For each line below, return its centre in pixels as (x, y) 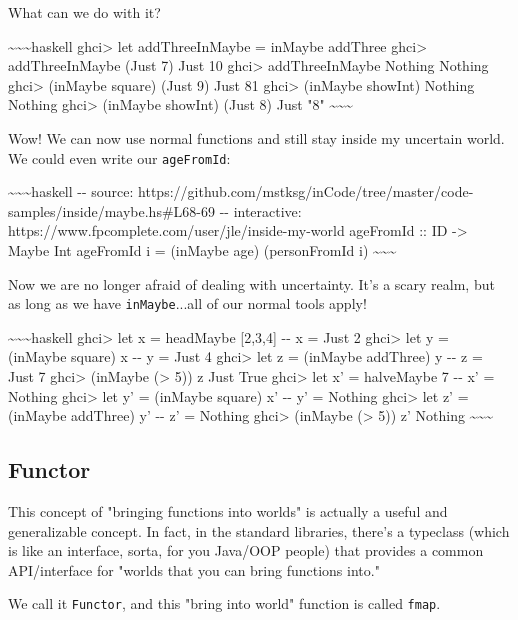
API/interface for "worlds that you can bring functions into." (194, 569)
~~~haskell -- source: (71, 191)
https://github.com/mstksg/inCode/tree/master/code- (306, 191)
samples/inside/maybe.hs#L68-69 (111, 210)
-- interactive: (260, 210)
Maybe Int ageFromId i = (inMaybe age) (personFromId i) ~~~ (202, 250)
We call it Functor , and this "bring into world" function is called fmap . (224, 603)
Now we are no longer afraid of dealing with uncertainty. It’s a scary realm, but (251, 283)
